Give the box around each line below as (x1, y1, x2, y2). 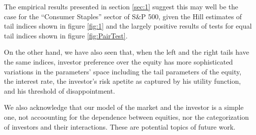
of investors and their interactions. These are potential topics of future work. (4, 121, 236, 132)
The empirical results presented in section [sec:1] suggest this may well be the (4, 1, 238, 11)
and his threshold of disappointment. (4, 85, 115, 96)
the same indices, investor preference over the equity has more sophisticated (4, 56, 233, 67)
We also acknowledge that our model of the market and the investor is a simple (4, 102, 244, 112)
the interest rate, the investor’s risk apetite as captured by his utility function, (4, 76, 241, 86)
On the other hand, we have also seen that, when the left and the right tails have (4, 47, 249, 57)
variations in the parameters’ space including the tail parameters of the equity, (4, 66, 242, 76)
